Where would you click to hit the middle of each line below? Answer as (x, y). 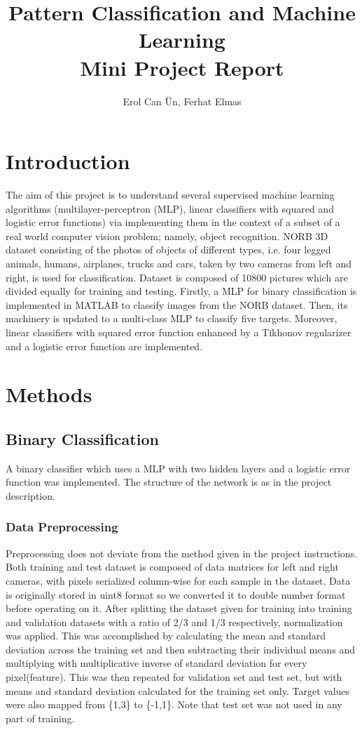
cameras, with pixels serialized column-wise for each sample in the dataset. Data (178, 580)
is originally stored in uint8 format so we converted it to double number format (176, 594)
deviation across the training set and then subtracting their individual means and (181, 649)
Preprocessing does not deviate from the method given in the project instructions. (182, 553)
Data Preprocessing (62, 527)
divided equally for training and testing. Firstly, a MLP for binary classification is (181, 291)
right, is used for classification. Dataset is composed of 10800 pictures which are (177, 277)
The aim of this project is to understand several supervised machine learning (170, 195)
